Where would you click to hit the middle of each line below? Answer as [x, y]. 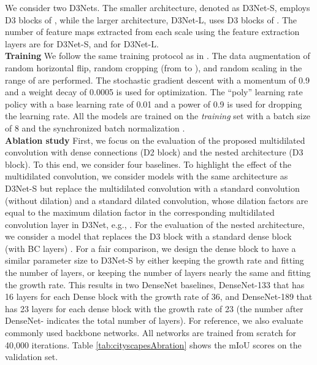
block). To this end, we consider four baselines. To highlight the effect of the [148, 164]
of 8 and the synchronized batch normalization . [95, 128]
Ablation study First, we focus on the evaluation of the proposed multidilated [155, 140]
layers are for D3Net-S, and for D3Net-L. [82, 43]
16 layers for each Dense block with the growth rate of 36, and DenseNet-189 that [159, 296]
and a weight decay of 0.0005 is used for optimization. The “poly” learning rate [154, 92]
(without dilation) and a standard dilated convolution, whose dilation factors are [157, 200]
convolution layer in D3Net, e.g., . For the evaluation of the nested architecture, [155, 224]
